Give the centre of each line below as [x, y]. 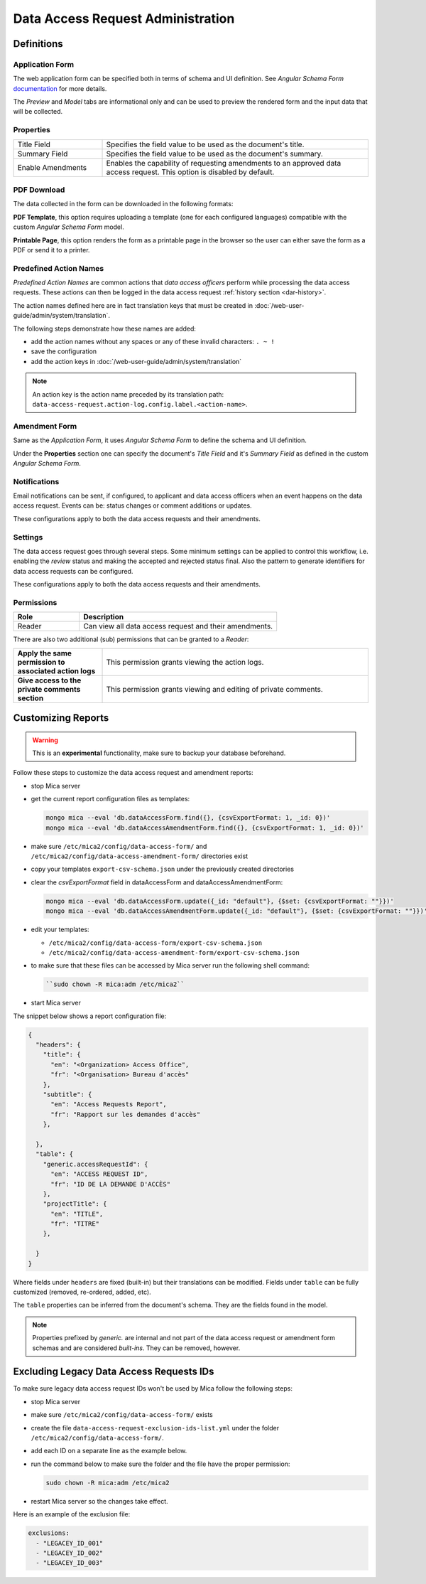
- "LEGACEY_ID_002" [70, 1553]
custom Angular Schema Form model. [69, 227]
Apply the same [45, 653]
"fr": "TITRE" [75, 1224]
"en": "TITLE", [77, 1214]
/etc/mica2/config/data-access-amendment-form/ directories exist [140, 856]
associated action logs [56, 670]
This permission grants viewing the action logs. [185, 662]
